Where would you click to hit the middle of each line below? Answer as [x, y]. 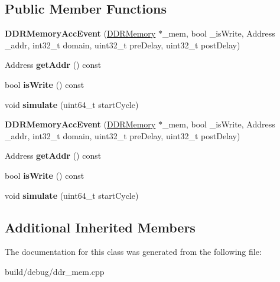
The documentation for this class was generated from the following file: [133, 252]
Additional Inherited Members [100, 227]
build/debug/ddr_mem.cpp [55, 271]
